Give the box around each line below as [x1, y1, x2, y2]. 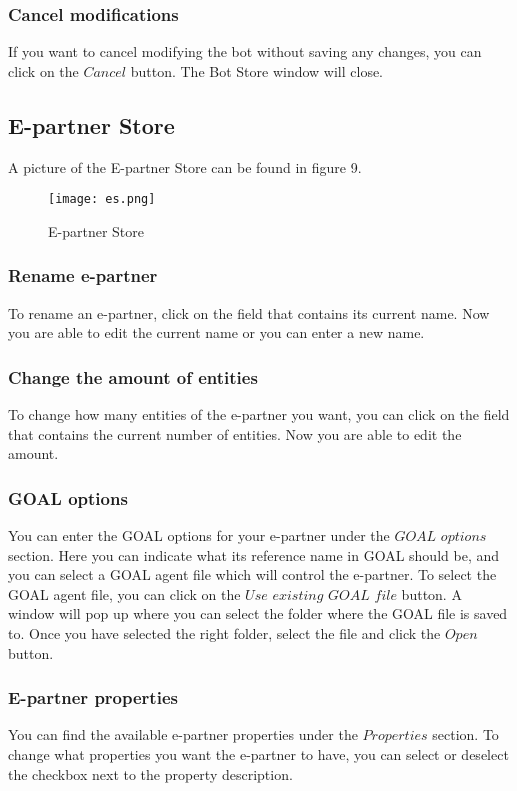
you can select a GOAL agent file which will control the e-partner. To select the [8, 564, 497, 585]
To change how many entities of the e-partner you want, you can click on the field [8, 404, 510, 425]
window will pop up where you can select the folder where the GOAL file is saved [8, 603, 508, 624]
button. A [401, 583, 462, 604]
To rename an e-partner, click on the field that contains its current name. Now [8, 302, 490, 323]
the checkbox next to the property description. [8, 763, 293, 784]
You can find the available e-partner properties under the [8, 724, 358, 745]
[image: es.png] [48, 192, 156, 207]
